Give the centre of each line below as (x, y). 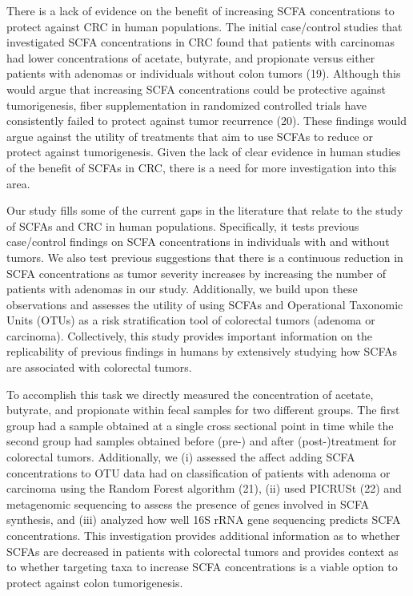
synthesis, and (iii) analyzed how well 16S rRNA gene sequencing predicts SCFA (204, 519)
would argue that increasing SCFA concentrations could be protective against (196, 89)
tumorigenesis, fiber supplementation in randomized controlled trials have (187, 105)
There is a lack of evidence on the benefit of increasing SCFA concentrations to (200, 10)
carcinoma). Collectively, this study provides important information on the (189, 335)
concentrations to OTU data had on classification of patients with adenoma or (198, 472)
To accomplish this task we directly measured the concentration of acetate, (190, 394)
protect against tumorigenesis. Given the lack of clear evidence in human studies (204, 152)
